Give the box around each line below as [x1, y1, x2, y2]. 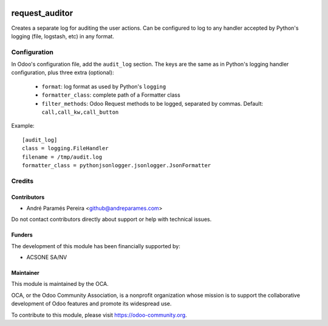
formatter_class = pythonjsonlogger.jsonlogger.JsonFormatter [22, 162, 211, 168]
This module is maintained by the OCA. [11, 280, 109, 288]
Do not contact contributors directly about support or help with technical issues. [11, 216, 212, 223]
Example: [11, 122, 35, 130]
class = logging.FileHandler [22, 145, 109, 152]
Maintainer [11, 269, 39, 277]
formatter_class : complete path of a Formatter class [41, 91, 180, 99]
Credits [11, 176, 33, 185]
